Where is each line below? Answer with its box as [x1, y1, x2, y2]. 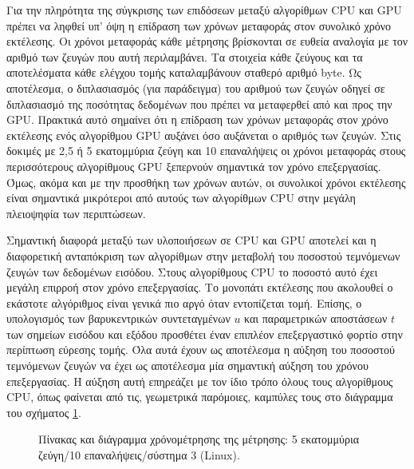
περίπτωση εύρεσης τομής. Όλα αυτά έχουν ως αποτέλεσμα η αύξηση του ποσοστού [6, 341, 396, 358]
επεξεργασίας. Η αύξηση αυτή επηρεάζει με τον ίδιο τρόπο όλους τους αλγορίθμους [6, 372, 393, 389]
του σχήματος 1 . [6, 403, 81, 420]
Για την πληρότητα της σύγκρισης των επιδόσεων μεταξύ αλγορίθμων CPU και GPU [6, 2, 402, 18]
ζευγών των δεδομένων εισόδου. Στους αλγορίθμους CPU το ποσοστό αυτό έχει [6, 263, 378, 280]
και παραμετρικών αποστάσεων [244, 310, 388, 327]
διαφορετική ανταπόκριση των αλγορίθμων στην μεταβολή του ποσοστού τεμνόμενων [6, 247, 400, 264]
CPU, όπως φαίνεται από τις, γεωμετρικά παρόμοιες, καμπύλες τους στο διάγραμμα [6, 388, 393, 405]
